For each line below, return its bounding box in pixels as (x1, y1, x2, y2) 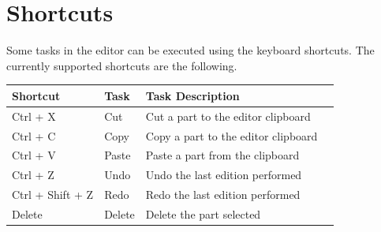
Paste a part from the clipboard (145, 147, 300, 163)
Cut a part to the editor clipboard (145, 107, 311, 124)
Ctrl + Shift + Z (12, 186, 94, 203)
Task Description (145, 87, 240, 103)
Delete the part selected (145, 205, 261, 222)
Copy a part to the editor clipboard (145, 127, 318, 144)
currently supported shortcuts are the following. (6, 57, 237, 73)
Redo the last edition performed (145, 186, 301, 203)
